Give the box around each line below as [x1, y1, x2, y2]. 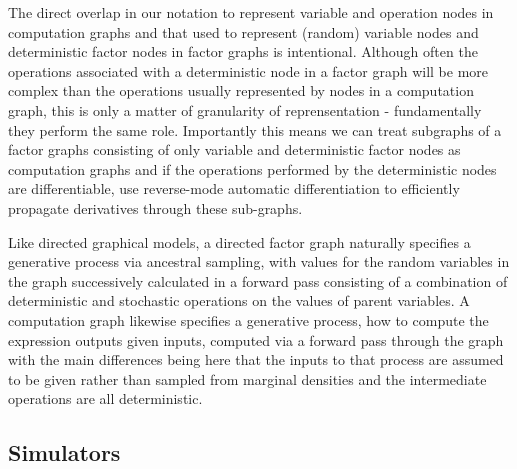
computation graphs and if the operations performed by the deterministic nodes [8, 158, 497, 179]
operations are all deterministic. [8, 388, 203, 409]
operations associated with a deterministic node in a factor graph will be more [8, 60, 489, 81]
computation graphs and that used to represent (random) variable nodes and [8, 21, 479, 42]
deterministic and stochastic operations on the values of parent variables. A [8, 290, 470, 311]
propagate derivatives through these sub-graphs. [8, 197, 303, 218]
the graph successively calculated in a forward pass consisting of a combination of [8, 270, 508, 291]
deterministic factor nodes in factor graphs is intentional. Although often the [8, 41, 478, 62]
